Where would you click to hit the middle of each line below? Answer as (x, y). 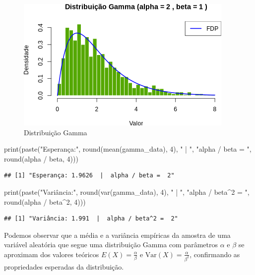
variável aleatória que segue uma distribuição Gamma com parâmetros (111, 245)
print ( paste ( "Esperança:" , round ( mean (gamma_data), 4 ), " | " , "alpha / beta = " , (128, 149)
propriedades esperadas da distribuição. (64, 266)
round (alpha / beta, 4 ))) (41, 158)
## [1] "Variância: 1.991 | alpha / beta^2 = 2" (91, 219)
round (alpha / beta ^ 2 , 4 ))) (45, 201)
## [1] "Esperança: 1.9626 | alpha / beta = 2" (89, 176)
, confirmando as (215, 254)
